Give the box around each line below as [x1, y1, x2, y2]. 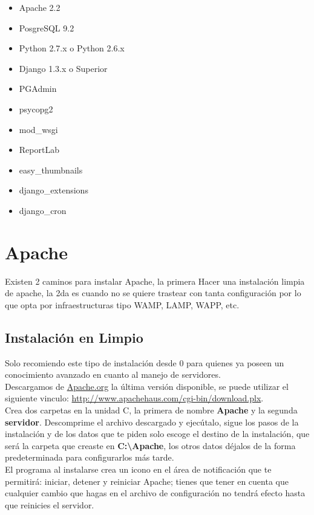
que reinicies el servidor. [5, 498, 94, 511]
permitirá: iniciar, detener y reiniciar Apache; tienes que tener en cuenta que [5, 475, 289, 487]
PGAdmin [19, 82, 57, 95]
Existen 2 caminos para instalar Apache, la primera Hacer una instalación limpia [5, 274, 305, 287]
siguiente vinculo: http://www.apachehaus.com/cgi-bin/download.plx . [5, 392, 264, 404]
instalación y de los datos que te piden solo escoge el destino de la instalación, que [5, 427, 310, 440]
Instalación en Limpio [5, 328, 143, 346]
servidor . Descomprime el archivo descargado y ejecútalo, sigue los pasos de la [5, 415, 299, 428]
